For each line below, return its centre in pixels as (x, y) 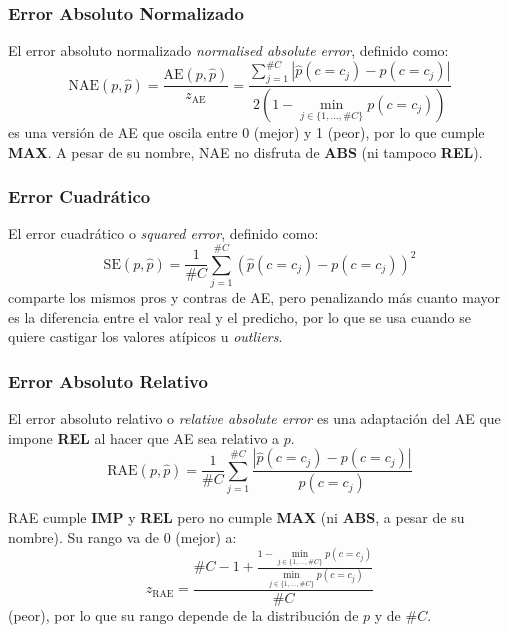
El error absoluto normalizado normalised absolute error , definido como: (228, 50)
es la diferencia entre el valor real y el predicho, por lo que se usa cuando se (239, 316)
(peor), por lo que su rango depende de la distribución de (183, 615)
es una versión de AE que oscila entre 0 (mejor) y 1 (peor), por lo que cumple (246, 131)
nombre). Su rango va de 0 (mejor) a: (122, 536)
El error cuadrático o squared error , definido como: (163, 233)
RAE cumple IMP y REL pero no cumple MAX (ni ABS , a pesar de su (236, 517)
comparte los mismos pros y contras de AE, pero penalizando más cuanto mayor (254, 297)
